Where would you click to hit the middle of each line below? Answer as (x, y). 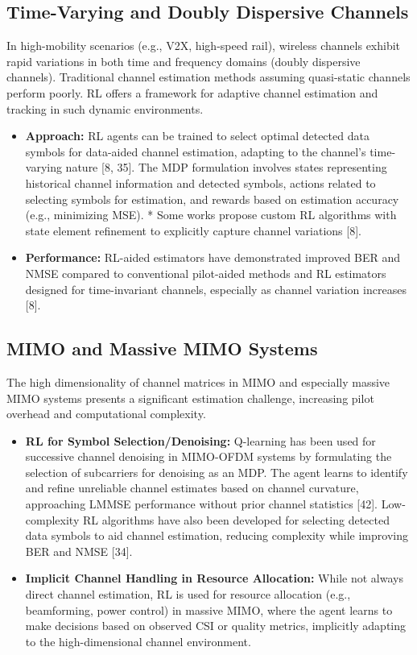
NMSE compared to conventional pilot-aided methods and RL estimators (206, 273)
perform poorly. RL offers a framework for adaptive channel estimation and (192, 92)
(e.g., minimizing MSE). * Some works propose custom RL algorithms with (211, 215)
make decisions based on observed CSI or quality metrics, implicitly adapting (216, 626)
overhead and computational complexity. (106, 414)
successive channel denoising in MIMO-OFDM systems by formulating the (208, 456)
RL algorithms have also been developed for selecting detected (236, 519)
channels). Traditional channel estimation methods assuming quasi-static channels (208, 77)
